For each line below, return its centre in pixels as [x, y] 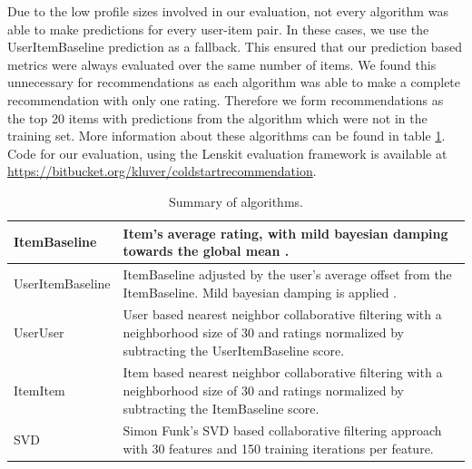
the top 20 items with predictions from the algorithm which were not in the [217, 117]
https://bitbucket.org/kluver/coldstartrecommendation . [162, 171]
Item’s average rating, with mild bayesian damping [285, 233]
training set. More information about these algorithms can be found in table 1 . [226, 136]
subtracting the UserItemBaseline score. [234, 350]
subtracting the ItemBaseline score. [221, 408]
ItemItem [39, 391]
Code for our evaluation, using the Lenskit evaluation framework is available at [227, 153]
